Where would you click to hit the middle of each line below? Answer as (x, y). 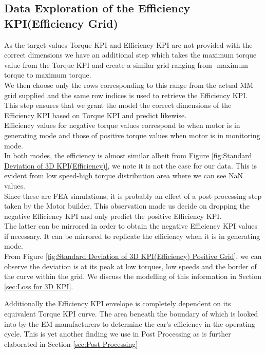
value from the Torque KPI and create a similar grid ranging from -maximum (126, 64)
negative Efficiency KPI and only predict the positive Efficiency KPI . (113, 216)
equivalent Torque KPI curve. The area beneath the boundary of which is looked (131, 314)
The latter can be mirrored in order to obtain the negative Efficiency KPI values (131, 226)
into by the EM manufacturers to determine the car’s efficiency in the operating (130, 323)
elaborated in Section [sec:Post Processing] (71, 343)
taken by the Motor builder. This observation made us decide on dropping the (127, 206)
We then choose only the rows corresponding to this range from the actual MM (129, 85)
